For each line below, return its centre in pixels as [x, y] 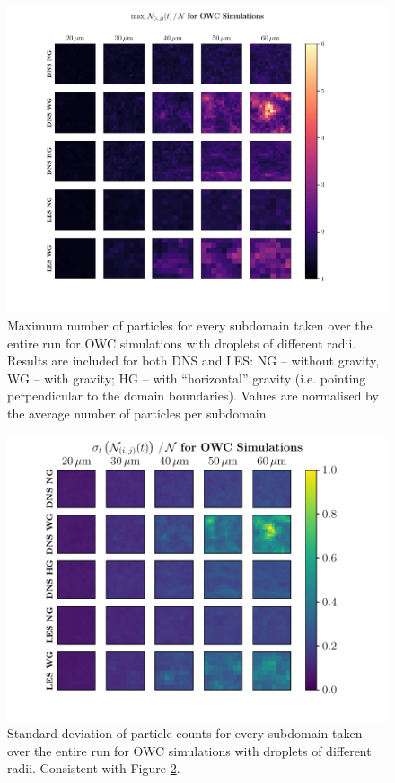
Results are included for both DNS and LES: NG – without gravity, [193, 361]
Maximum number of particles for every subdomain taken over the [190, 325]
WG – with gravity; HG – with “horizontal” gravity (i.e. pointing [187, 378]
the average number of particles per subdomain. [139, 413]
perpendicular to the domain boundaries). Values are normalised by [193, 396]
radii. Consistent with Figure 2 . [94, 768]
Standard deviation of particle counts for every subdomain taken [185, 733]
